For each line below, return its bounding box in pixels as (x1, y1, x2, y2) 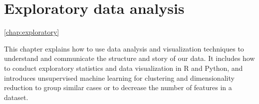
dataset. (4, 92, 28, 102)
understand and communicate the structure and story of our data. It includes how (4, 53, 255, 63)
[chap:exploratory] (4, 27, 59, 37)
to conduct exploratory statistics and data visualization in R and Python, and (4, 62, 243, 73)
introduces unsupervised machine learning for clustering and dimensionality (4, 72, 235, 83)
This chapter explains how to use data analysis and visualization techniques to (4, 43, 244, 53)
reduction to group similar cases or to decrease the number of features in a (4, 82, 232, 93)
